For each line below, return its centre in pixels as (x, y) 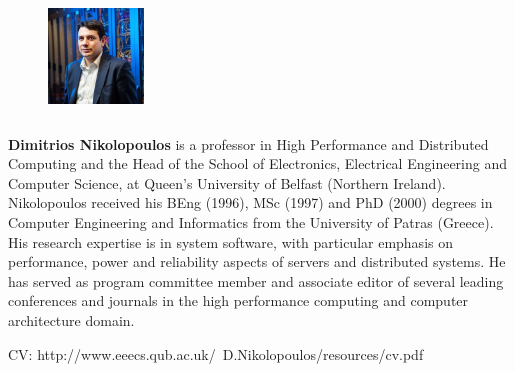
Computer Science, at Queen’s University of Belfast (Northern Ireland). (227, 182)
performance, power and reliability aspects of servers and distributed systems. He (257, 261)
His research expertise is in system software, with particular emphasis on (230, 241)
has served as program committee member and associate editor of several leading (256, 280)
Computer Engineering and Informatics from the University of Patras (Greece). (251, 221)
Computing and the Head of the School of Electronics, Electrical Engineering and (257, 163)
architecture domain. (71, 319)
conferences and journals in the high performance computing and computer (238, 300)
